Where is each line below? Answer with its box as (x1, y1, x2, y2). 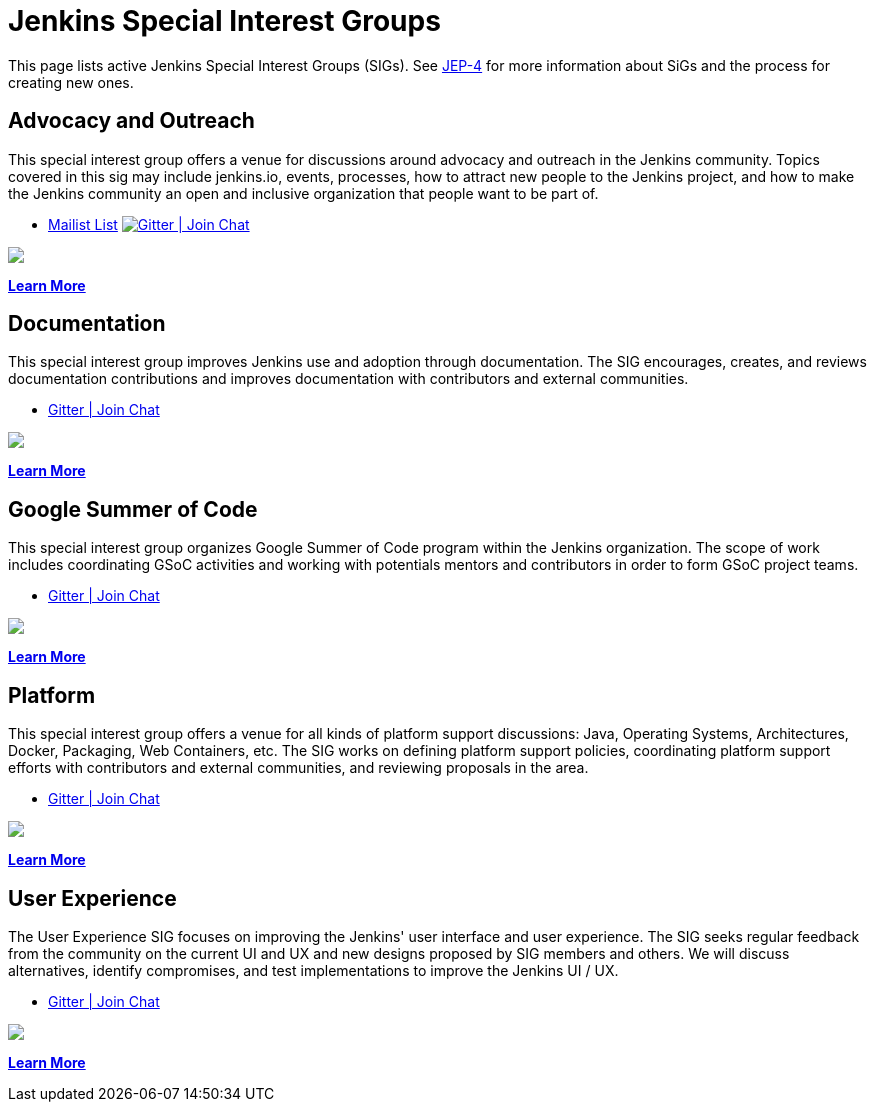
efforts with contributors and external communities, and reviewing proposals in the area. (8, 759, 589, 777)
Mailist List (48, 215, 118, 233)
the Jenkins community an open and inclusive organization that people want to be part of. (8, 184, 599, 202)
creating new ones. (8, 73, 134, 91)
